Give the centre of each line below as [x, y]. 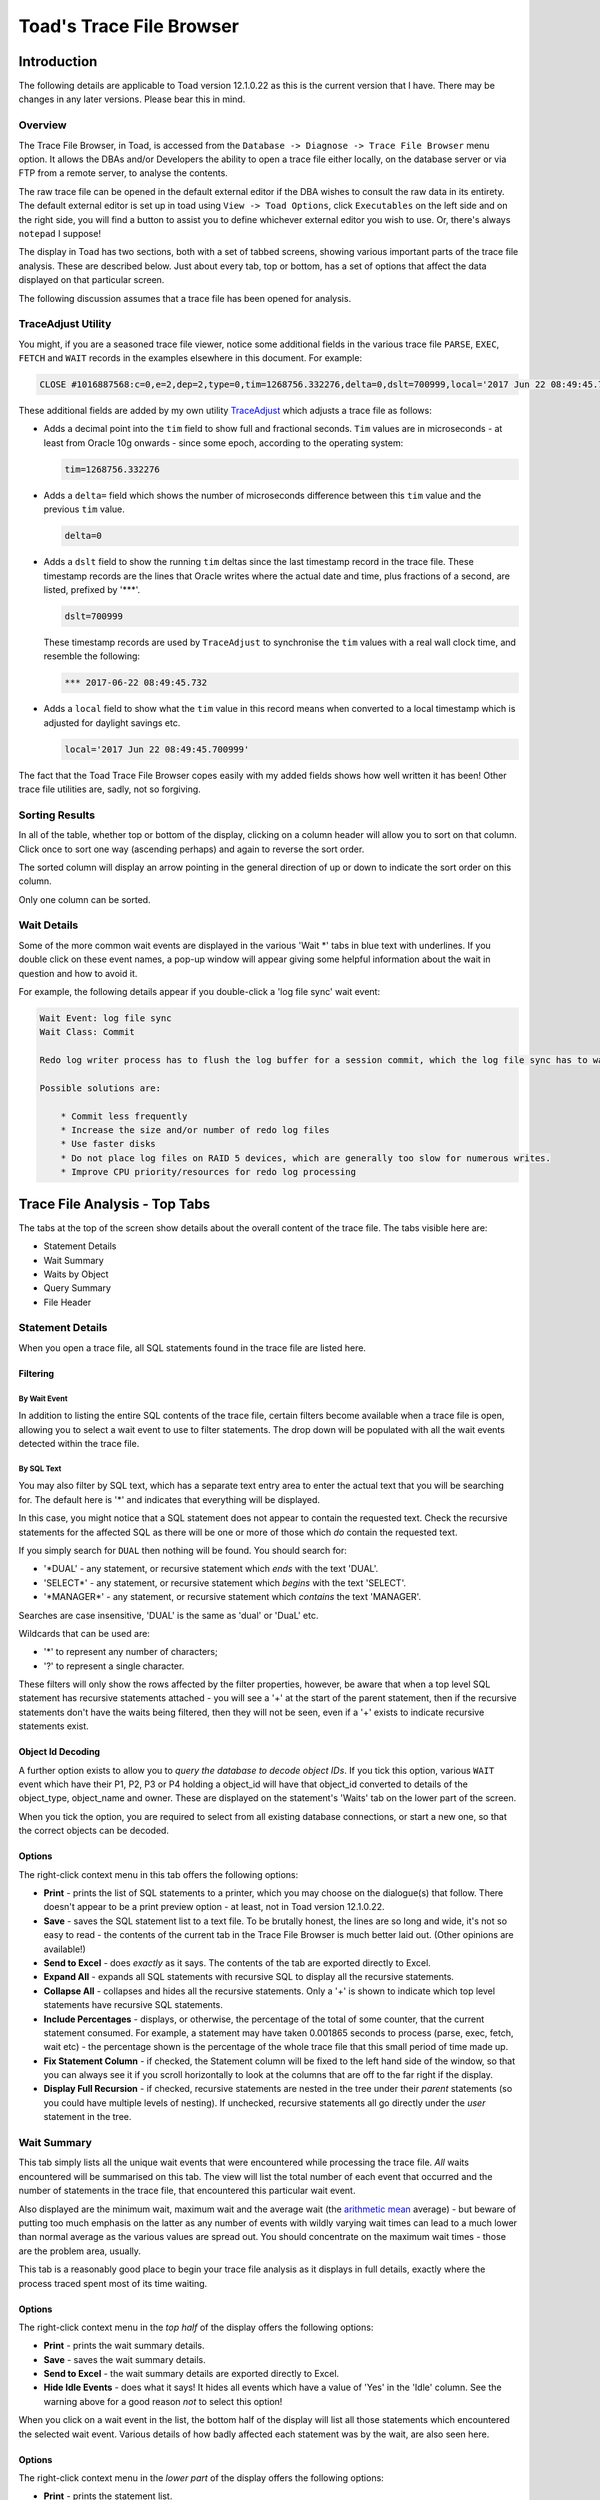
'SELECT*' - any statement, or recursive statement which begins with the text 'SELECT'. [225, 1582]
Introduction [58, 61]
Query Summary [77, 1288]
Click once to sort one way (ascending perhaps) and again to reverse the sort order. [191, 849]
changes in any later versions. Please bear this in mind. [132, 99]
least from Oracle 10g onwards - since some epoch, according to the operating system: [223, 442]
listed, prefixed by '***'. [92, 589]
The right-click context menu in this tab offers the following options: [158, 1874]
